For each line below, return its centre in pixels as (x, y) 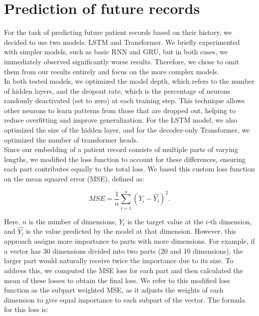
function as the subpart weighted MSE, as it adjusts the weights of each (114, 290)
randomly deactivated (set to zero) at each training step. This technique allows (125, 100)
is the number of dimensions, (73, 221)
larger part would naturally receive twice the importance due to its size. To (119, 260)
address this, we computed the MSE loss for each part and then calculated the (124, 270)
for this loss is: (26, 309)
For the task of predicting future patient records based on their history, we (118, 32)
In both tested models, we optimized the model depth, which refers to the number (129, 81)
